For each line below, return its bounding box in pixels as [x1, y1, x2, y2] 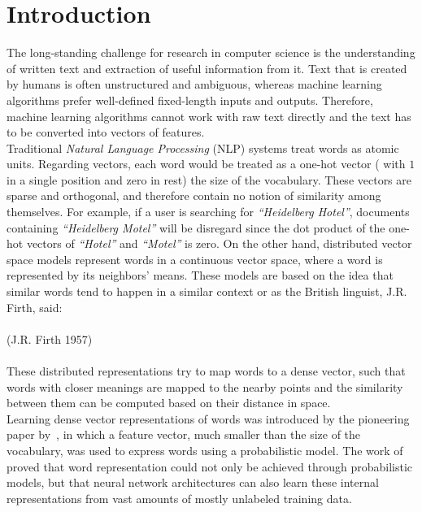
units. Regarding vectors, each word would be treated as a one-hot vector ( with [7, 155, 406, 172]
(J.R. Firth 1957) [7, 330, 93, 347]
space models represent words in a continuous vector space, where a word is [7, 250, 383, 267]
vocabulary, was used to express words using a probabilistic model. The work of [7, 441, 403, 458]
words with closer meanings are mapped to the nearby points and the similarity [7, 378, 403, 395]
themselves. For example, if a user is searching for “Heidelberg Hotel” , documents [7, 203, 410, 220]
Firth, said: [7, 298, 63, 315]
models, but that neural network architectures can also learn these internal [7, 474, 379, 491]
